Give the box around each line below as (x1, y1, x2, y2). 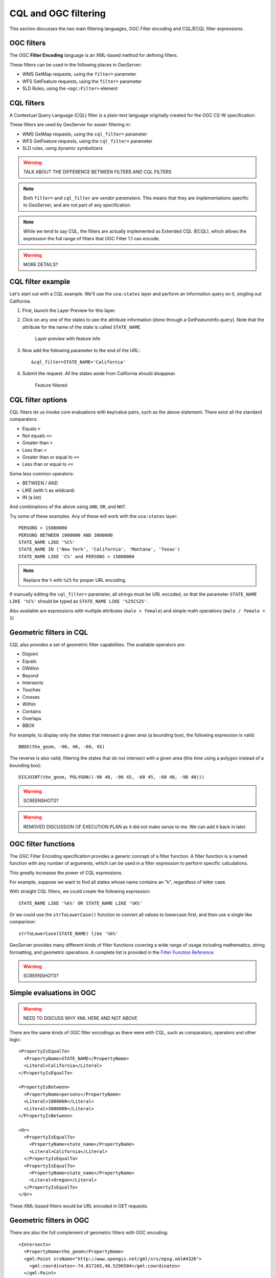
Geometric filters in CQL (9, 628, 88, 636)
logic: (9, 1036, 21, 1042)
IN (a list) (22, 494, 42, 500)
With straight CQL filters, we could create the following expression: (9, 888, 151, 895)
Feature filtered (35, 382, 67, 388)
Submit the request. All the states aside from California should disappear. (22, 371, 176, 377)
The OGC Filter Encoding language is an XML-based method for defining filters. (9, 52, 178, 58)
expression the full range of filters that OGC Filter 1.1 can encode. (23, 235, 160, 241)
